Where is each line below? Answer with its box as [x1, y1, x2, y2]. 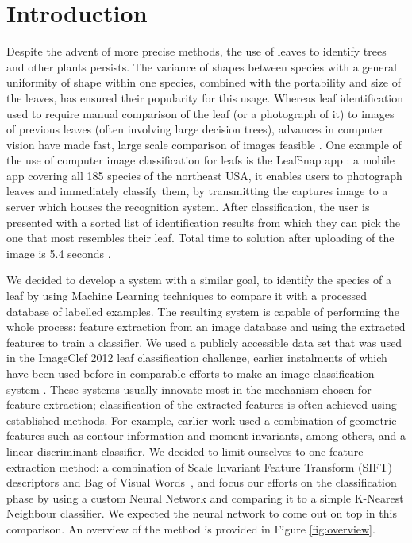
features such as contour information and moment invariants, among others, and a [6, 427, 406, 444]
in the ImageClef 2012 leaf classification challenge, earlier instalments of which [6, 349, 387, 366]
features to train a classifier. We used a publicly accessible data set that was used [6, 333, 402, 350]
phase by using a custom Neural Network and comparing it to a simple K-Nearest [6, 489, 404, 506]
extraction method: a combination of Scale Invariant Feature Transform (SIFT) [6, 458, 393, 475]
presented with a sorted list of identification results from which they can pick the [6, 214, 400, 230]
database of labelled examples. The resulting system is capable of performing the [6, 302, 399, 319]
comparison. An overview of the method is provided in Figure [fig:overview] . [6, 520, 375, 537]
